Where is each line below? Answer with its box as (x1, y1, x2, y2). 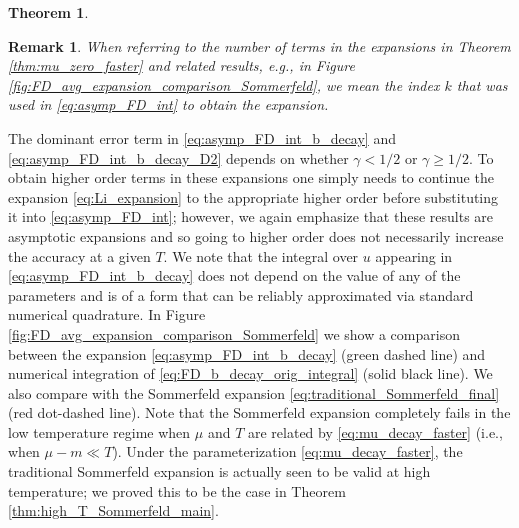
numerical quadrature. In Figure (8, 304, 206, 325)
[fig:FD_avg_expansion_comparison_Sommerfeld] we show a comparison (8, 323, 460, 344)
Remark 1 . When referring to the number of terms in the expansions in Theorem (8, 35, 511, 56)
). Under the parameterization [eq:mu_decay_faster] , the (112, 441, 463, 462)
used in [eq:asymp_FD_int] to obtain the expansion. (8, 94, 329, 115)
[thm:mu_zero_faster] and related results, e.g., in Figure (8, 55, 355, 76)
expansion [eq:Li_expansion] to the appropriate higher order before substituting (8, 186, 499, 207)
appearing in (375, 245, 453, 266)
